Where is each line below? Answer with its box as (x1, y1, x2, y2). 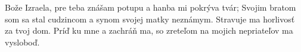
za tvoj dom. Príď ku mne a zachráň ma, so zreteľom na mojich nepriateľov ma (5, 24, 293, 37)
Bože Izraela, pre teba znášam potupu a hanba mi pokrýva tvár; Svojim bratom (5, 1, 296, 13)
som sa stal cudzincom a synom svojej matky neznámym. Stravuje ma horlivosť (5, 12, 295, 25)
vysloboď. (5, 35, 40, 48)
